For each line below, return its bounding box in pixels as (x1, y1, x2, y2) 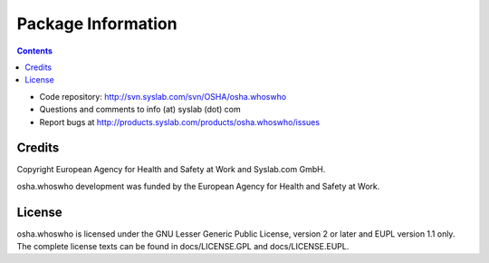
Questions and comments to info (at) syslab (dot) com (39, 104, 242, 115)
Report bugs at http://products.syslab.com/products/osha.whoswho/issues (39, 116, 321, 127)
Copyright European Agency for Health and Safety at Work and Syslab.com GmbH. (16, 164, 326, 175)
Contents (16, 45, 53, 56)
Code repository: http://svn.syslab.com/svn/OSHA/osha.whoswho (39, 91, 287, 102)
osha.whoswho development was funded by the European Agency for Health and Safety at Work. (16, 180, 380, 191)
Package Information (16, 14, 177, 34)
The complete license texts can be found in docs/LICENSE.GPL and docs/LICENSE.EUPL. (16, 241, 350, 252)
